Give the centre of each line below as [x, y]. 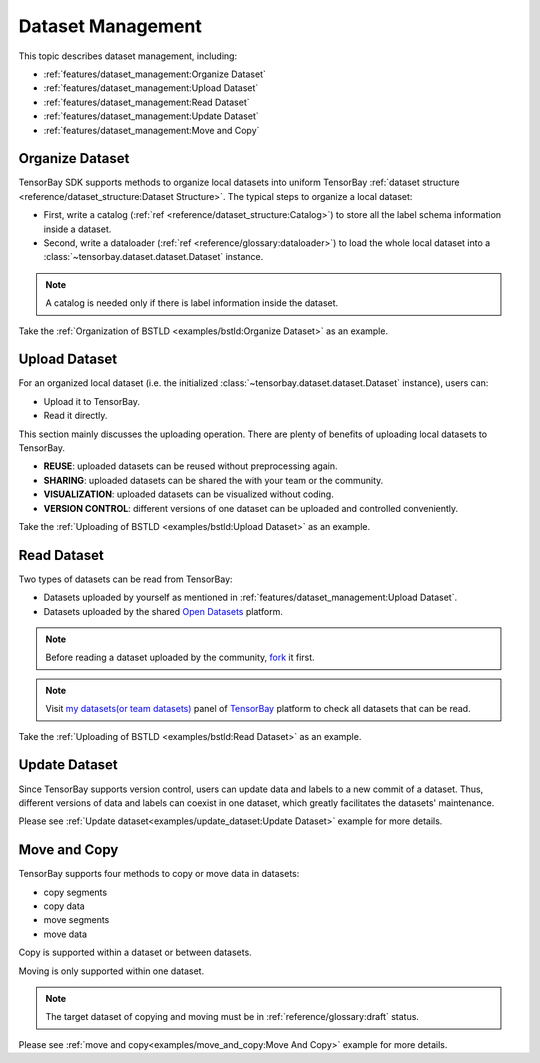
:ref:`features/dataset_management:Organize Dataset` [155, 74]
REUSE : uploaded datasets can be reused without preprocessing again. [190, 466]
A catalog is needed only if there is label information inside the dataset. [192, 303]
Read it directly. [75, 416]
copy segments [75, 892]
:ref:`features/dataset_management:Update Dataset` [151, 116]
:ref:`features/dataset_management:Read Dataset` [146, 102]
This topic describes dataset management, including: [128, 56]
